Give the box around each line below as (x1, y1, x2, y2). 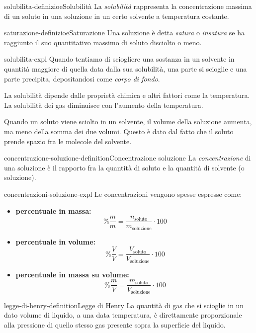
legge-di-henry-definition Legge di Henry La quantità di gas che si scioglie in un (4, 300, 244, 310)
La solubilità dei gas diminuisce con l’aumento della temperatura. (4, 99, 203, 110)
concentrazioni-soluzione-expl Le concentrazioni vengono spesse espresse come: (4, 188, 242, 199)
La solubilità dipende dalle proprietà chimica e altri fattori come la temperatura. (4, 90, 250, 100)
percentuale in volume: (15, 236, 96, 247)
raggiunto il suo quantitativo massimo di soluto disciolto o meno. (4, 37, 202, 47)
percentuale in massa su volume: (15, 269, 129, 279)
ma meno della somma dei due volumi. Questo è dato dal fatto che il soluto (4, 126, 234, 136)
